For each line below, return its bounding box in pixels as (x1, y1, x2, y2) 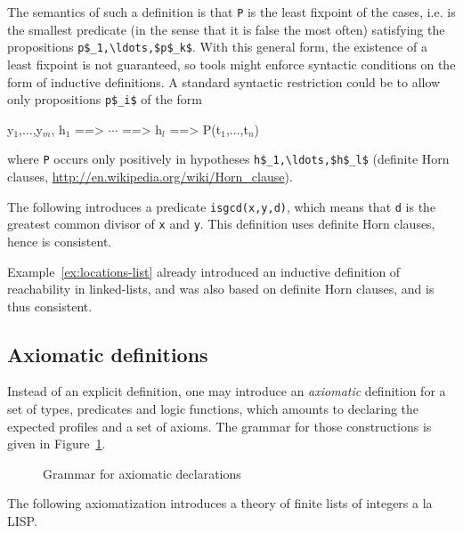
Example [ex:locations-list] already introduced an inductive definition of (7, 262, 401, 280)
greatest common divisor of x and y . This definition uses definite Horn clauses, (7, 214, 435, 233)
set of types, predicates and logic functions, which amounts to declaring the (7, 400, 419, 418)
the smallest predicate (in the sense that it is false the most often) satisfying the (7, 20, 445, 38)
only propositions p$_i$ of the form (7, 90, 202, 109)
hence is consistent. (7, 231, 112, 250)
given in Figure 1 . (7, 434, 106, 453)
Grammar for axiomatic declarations (43, 464, 241, 482)
